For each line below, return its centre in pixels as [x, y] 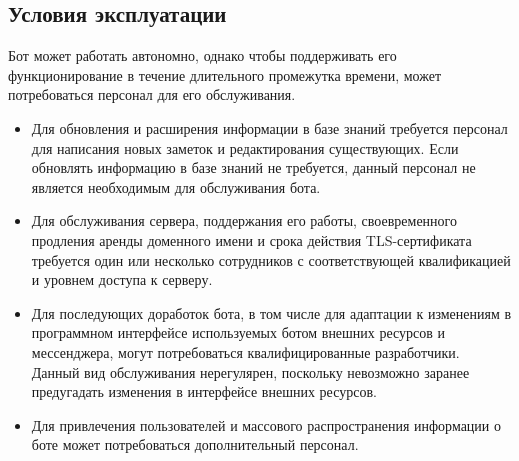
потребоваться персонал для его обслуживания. [152, 94]
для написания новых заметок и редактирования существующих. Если [245, 147]
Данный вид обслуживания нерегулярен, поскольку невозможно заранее [250, 371]
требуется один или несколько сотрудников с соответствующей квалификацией [271, 259]
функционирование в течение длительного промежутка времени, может [225, 74]
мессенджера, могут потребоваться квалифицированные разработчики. [245, 351]
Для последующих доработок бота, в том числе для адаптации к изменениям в [271, 312]
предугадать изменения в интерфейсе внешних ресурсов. [204, 391]
